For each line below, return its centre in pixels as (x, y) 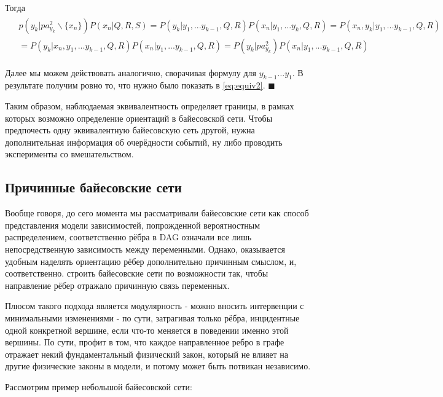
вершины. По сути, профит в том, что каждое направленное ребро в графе (145, 342)
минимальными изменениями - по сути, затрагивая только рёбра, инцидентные (152, 318)
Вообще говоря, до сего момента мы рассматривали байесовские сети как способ (157, 213)
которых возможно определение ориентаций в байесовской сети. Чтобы (139, 118)
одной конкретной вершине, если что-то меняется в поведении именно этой (147, 330)
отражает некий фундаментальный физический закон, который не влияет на (147, 354)
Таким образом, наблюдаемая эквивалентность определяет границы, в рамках (150, 106)
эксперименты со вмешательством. (69, 154)
